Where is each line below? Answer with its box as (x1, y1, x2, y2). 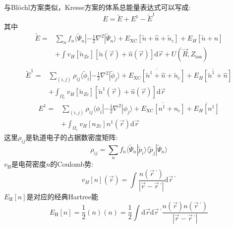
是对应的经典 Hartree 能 (26, 191, 98, 201)
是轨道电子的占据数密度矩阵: (25, 132, 118, 142)
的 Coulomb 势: (50, 159, 94, 169)
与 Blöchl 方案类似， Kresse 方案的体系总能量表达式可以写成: (4, 2, 191, 12)
